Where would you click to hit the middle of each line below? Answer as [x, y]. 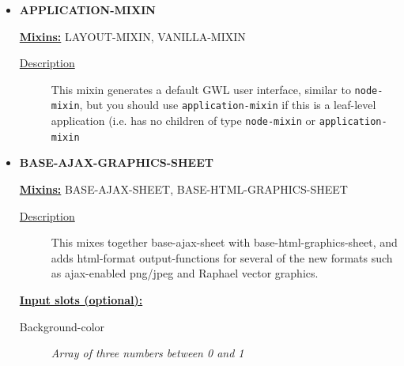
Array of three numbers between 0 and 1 [147, 353]
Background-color [62, 326]
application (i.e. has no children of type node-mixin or [183, 121]
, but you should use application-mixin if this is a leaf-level [228, 105]
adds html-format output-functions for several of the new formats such [222, 257]
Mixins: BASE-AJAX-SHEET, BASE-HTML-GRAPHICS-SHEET [183, 189]
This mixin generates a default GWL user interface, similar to [201, 89]
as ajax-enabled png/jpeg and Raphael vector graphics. [185, 273]
